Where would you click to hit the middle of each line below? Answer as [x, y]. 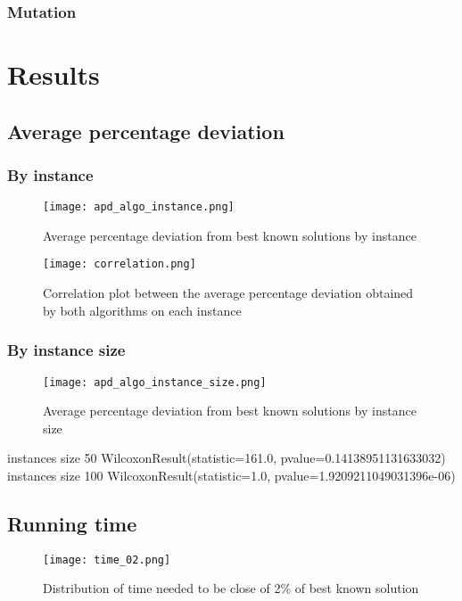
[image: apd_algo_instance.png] [139, 207]
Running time [72, 523]
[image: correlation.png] [120, 264]
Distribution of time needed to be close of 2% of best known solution [231, 588]
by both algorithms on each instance [142, 310]
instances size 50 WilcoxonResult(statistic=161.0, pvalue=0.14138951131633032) [227, 458]
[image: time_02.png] [107, 560]
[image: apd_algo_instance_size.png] [155, 382]
